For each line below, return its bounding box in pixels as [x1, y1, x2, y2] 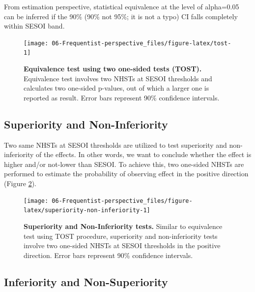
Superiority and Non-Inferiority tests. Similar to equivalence [24, 221, 223, 231]
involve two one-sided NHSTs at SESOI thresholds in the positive [24, 240, 221, 251]
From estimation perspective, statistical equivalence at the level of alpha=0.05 [4, 1, 239, 11]
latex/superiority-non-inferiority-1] [24, 207, 150, 214]
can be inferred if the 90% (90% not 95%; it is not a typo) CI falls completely [4, 11, 238, 21]
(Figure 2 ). [4, 178, 36, 189]
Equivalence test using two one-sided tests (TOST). [24, 64, 202, 74]
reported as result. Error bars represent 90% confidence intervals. [24, 92, 220, 102]
